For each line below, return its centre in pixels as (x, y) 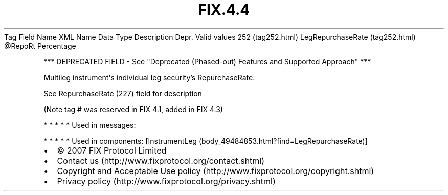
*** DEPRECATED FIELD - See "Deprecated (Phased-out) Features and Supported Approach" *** (207, 61)
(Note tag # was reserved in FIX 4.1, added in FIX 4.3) (133, 109)
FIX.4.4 (224, 10)
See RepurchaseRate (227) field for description (123, 93)
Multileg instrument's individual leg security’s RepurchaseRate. (149, 77)
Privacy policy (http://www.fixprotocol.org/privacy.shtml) (166, 181)
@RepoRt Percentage (40, 46)
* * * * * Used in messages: (90, 125)
